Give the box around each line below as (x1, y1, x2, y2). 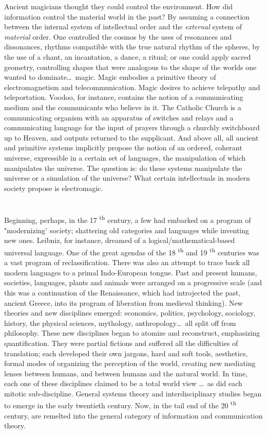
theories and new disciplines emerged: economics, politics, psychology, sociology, (4, 307, 256, 318)
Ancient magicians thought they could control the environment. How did (4, 1, 233, 11)
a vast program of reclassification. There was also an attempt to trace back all (4, 257, 250, 268)
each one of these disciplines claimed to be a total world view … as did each (4, 378, 242, 389)
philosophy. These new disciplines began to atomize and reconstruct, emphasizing (4, 327, 260, 338)
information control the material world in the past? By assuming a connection (4, 11, 250, 22)
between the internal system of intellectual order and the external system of (4, 21, 242, 32)
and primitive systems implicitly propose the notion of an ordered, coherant (4, 142, 242, 153)
